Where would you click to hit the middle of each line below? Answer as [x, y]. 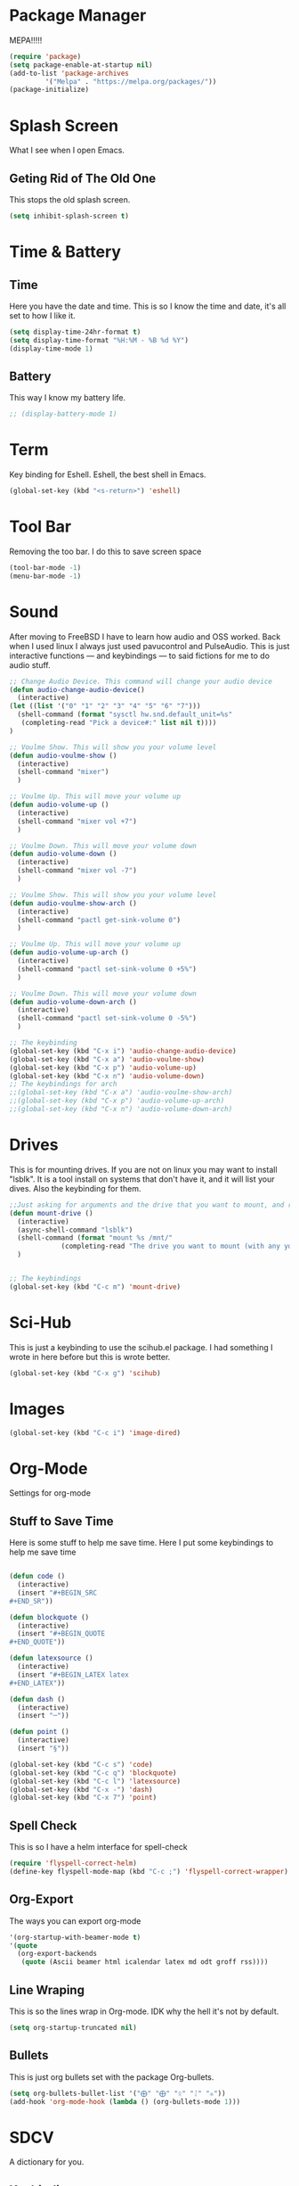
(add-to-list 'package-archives [69, 73]
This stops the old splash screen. [70, 200]
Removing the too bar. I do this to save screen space [105, 551]
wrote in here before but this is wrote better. [90, 1357]
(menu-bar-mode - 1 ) [45, 576]
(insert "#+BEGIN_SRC [57, 1593]
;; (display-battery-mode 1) [63, 414]
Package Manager [78, 16]
